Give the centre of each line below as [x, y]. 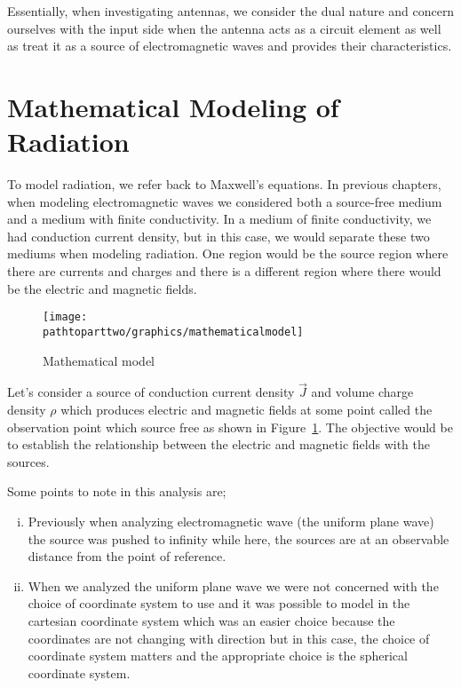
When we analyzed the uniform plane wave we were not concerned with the [233, 585]
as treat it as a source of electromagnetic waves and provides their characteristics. [230, 46]
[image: [65, 317]
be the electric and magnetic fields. [102, 288]
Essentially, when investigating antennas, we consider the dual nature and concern [231, 11]
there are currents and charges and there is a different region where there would [224, 271]
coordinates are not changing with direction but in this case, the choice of [229, 638]
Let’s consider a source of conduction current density [151, 392]
